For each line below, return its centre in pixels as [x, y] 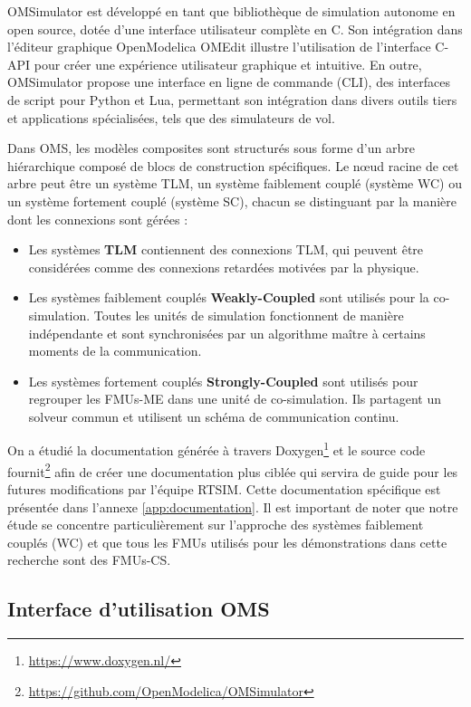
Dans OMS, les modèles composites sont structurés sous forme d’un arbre [211, 148]
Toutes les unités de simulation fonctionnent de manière [249, 315]
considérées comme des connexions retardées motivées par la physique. [224, 267]
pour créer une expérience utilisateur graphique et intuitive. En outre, [228, 64]
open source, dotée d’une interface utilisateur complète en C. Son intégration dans [235, 29]
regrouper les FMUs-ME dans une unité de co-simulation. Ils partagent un [235, 399]
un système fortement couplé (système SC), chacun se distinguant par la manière [232, 201]
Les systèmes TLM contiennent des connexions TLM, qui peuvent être [226, 249]
